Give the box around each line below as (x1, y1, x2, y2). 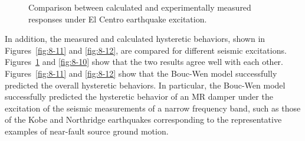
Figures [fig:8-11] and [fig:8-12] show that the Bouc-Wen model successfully (5, 67, 277, 79)
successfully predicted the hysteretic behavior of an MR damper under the (5, 90, 273, 103)
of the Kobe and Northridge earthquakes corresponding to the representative (5, 113, 282, 126)
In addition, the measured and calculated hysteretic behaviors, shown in (5, 32, 265, 45)
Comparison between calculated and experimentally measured (28, 1, 251, 13)
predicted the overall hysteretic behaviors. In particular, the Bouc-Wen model (5, 78, 286, 91)
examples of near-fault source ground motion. (5, 124, 169, 137)
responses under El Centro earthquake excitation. (28, 12, 207, 25)
